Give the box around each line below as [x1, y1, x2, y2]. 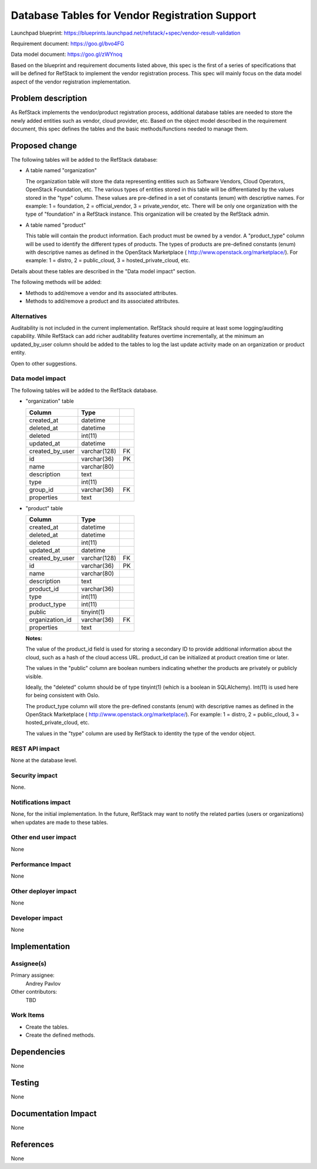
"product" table [25, 504, 63, 511]
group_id [29, 485, 54, 494]
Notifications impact [11, 798, 70, 806]
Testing [11, 1077, 39, 1087]
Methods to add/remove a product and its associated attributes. [25, 297, 180, 304]
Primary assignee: [11, 972, 55, 979]
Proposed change [11, 141, 77, 150]
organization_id [29, 615, 72, 624]
